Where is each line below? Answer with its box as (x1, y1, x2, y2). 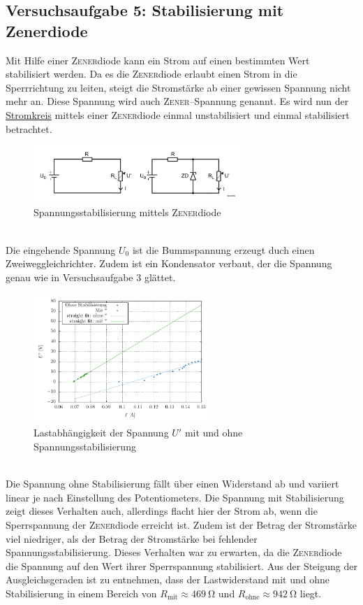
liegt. (299, 585, 322, 600)
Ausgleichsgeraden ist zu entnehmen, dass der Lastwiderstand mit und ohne (6, 572, 330, 587)
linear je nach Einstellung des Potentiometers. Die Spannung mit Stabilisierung (6, 490, 344, 504)
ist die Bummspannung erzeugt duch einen (132, 242, 315, 257)
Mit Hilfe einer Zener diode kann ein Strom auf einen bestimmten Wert (6, 52, 310, 67)
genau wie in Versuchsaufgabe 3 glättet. (6, 269, 176, 284)
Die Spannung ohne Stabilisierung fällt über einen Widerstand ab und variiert (6, 476, 339, 491)
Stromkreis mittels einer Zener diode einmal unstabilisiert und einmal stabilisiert (6, 107, 350, 122)
